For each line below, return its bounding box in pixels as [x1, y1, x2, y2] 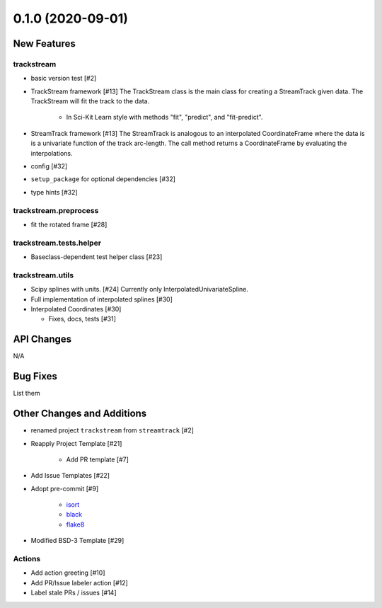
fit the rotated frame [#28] [30, 220, 108, 229]
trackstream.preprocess [13, 205, 99, 215]
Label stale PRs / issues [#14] [30, 588, 117, 597]
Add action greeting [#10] [30, 568, 105, 577]
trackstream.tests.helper [13, 238, 102, 248]
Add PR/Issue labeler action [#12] [30, 578, 129, 587]
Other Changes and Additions [13, 408, 147, 420]
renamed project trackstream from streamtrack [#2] [30, 426, 195, 435]
